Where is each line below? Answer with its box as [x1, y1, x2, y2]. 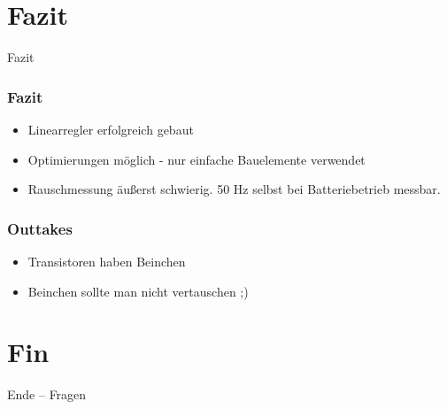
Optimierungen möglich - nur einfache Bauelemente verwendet [27, 150, 366, 168]
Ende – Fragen [7, 385, 87, 404]
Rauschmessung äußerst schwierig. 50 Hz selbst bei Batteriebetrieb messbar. [27, 180, 441, 198]
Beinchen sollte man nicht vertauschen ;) [27, 282, 249, 300]
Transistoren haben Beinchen [27, 251, 186, 270]
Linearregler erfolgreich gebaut [27, 120, 194, 138]
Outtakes [7, 217, 73, 239]
